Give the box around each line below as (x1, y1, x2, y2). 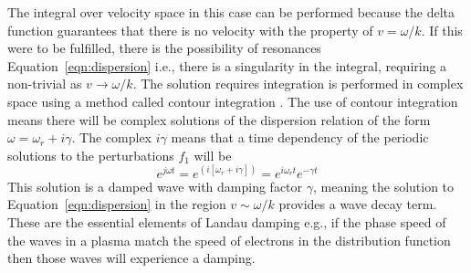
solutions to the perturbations (7, 145, 174, 164)
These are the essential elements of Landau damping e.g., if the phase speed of (7, 213, 446, 232)
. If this (421, 20, 463, 39)
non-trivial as (7, 74, 82, 93)
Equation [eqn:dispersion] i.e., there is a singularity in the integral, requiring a (7, 56, 447, 75)
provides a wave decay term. (278, 194, 437, 214)
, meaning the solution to (312, 176, 455, 195)
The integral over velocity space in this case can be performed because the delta (7, 3, 455, 21)
